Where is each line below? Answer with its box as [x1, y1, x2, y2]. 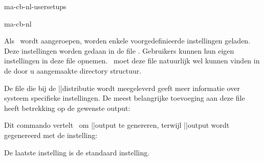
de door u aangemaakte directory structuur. [4, 65, 142, 76]
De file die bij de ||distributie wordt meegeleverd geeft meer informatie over [4, 82, 240, 93]
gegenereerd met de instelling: [4, 129, 98, 140]
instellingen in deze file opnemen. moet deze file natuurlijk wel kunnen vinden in [4, 55, 260, 66]
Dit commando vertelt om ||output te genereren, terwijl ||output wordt [4, 120, 230, 130]
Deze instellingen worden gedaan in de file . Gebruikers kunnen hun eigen [4, 45, 234, 56]
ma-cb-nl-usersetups [4, 1, 67, 11]
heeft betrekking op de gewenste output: [4, 102, 130, 113]
